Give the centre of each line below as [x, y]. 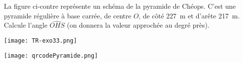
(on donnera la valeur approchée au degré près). [138, 25]
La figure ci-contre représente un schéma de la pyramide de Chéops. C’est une [120, 6]
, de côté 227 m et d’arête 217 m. [189, 15]
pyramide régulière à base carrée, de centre [68, 15]
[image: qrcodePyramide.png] [51, 55]
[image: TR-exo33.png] [41, 41]
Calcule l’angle [26, 25]
